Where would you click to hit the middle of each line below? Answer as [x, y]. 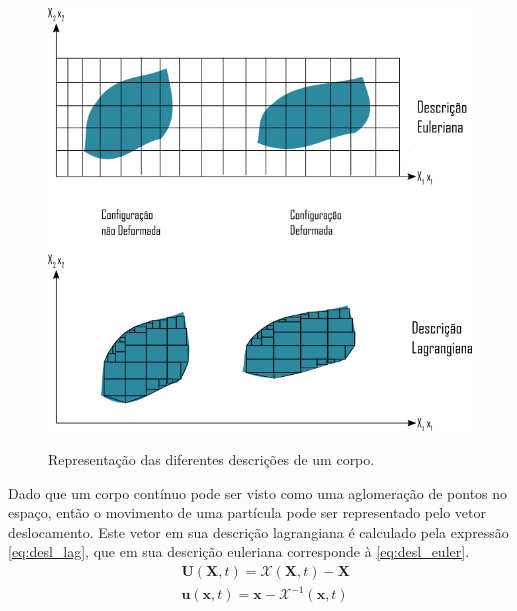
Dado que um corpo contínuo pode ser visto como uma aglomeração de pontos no [258, 492]
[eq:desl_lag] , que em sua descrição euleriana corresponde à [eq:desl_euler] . [239, 551]
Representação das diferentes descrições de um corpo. [211, 458]
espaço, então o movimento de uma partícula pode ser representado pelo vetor [247, 512]
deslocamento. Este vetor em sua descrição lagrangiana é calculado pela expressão [258, 531]
